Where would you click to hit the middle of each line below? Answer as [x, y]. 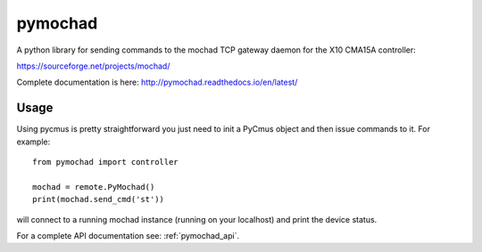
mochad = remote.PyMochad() [94, 187]
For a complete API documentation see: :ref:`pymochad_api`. [128, 235]
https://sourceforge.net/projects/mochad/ [93, 66]
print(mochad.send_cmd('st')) [99, 199]
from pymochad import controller [105, 162]
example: [33, 142]
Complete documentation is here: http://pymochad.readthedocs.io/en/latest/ [157, 82]
